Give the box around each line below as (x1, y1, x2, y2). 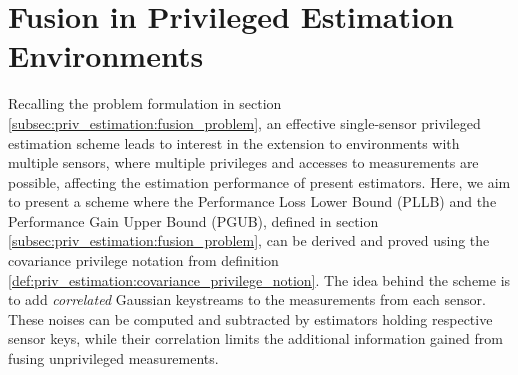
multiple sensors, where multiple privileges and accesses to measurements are (8, 152, 479, 173)
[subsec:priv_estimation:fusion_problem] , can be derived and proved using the (8, 230, 490, 251)
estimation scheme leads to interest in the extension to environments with (8, 132, 460, 153)
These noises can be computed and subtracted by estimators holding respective (8, 308, 493, 329)
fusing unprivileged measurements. (8, 348, 219, 369)
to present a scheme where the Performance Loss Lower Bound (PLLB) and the (8, 191, 497, 212)
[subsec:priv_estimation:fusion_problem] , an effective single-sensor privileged (8, 112, 481, 133)
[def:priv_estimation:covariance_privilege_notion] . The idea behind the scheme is (8, 269, 511, 290)
